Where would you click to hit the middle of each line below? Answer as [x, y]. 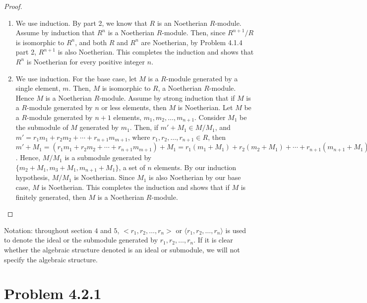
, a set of [132, 167]
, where [139, 137]
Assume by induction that [55, 32]
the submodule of [42, 127]
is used [236, 230]
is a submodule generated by [108, 157]
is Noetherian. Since [104, 177]
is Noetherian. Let [205, 107]
